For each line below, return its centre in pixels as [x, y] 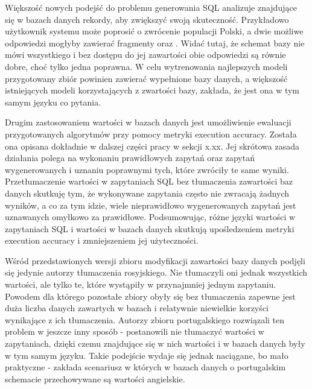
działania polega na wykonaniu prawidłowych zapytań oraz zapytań [130, 158]
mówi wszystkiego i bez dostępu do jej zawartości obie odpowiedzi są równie [145, 55]
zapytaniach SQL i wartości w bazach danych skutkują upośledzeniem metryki [150, 228]
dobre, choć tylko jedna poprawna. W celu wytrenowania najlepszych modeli [146, 66]
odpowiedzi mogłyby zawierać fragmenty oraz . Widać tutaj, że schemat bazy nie [155, 43]
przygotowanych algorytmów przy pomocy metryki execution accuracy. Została [151, 134]
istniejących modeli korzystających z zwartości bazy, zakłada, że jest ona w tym [152, 90]
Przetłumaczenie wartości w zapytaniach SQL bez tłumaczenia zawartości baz [149, 181]
